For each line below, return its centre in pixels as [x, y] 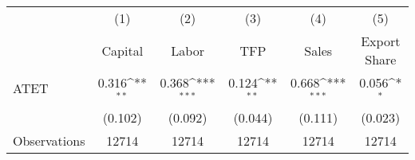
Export [381, 41]
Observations [49, 140]
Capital [123, 50]
